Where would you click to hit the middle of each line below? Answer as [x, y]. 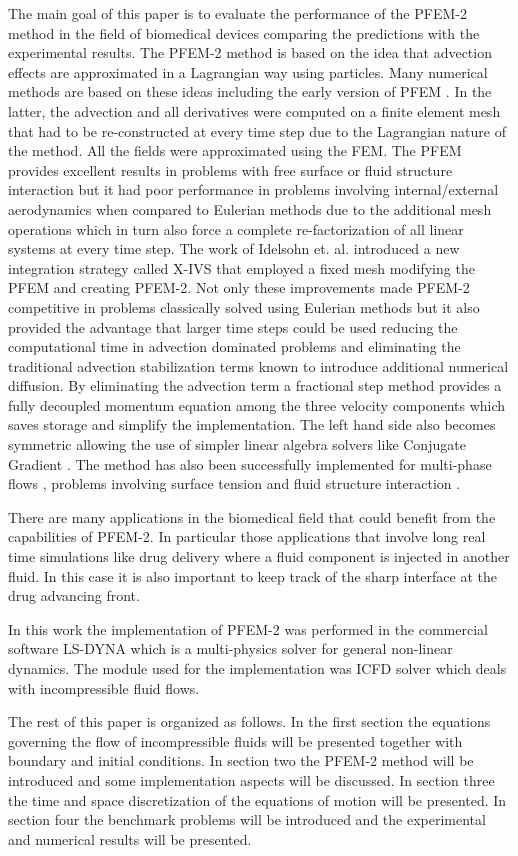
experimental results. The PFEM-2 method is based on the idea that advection [250, 52]
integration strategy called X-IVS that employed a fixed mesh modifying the [241, 267]
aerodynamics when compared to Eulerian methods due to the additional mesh [250, 208]
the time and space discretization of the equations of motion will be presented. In [257, 799]
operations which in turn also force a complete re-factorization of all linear [236, 228]
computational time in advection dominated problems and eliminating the [234, 346]
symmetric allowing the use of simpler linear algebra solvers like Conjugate [237, 444]
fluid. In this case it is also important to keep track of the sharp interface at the [252, 575]
